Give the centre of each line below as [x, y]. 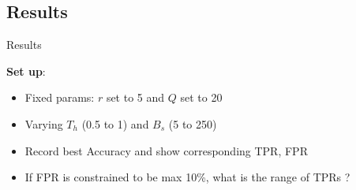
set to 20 [201, 97]
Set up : [26, 71]
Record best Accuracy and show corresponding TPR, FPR [166, 150]
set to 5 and [135, 97]
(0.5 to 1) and [115, 123]
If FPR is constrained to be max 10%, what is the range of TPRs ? [187, 177]
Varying [44, 123]
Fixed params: [60, 97]
